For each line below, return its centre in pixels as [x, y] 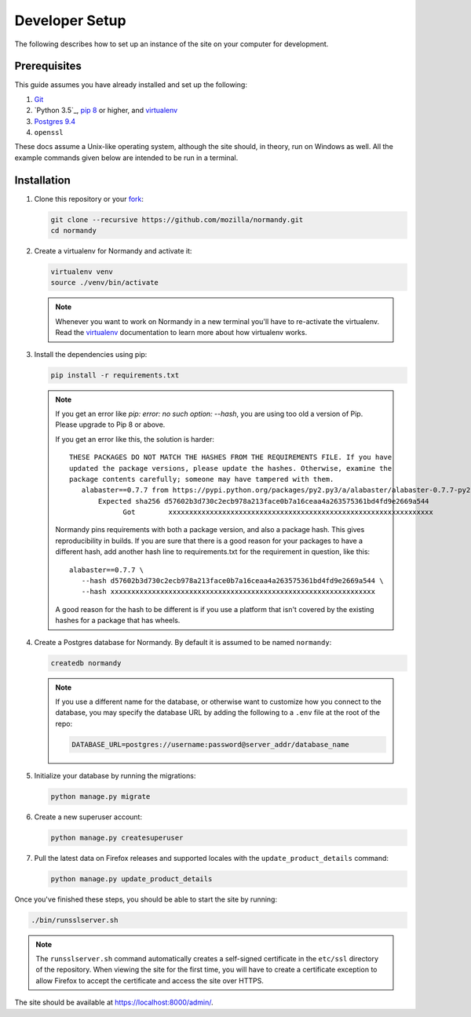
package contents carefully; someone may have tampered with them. [202, 479]
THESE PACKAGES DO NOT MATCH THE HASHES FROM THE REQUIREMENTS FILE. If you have [231, 457]
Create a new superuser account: [88, 817]
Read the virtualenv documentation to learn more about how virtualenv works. [181, 333]
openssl [49, 133]
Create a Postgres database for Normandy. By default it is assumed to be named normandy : [183, 642]
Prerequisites [48, 66]
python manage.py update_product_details [131, 878]
